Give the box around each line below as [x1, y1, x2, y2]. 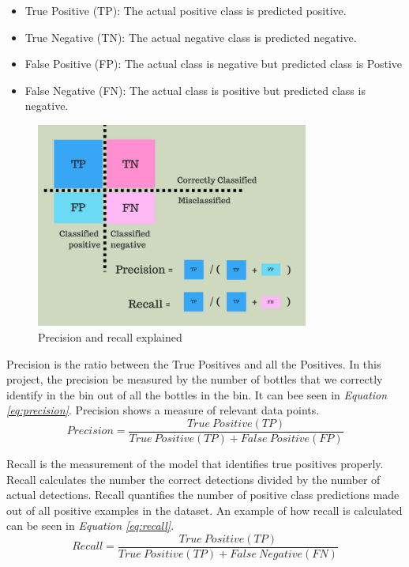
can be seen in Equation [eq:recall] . [6, 517, 174, 534]
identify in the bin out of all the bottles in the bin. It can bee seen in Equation [6, 386, 388, 403]
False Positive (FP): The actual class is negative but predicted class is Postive [24, 55, 403, 72]
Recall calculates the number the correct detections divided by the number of [6, 471, 381, 487]
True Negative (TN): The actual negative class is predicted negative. [24, 28, 357, 45]
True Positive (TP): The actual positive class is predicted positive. [24, 2, 347, 18]
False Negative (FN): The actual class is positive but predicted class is [24, 81, 366, 98]
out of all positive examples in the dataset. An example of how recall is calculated [6, 501, 403, 518]
